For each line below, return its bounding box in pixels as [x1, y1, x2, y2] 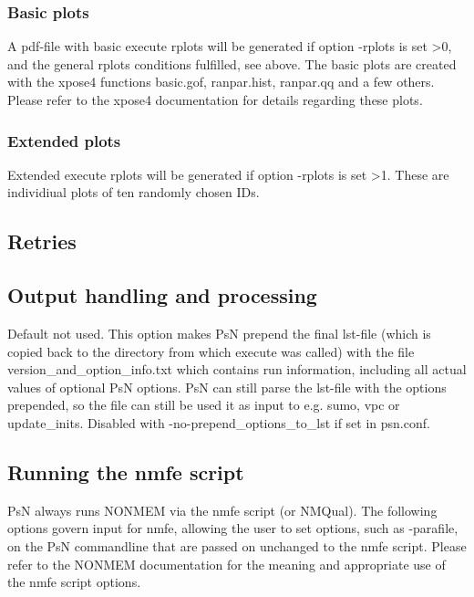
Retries [7, 227, 77, 256]
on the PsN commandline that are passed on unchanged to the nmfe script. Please [7, 536, 467, 555]
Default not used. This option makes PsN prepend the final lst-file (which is [7, 323, 431, 342]
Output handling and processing [7, 281, 317, 309]
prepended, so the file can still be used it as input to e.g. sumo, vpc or [7, 395, 400, 414]
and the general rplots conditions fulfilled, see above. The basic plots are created [7, 54, 457, 73]
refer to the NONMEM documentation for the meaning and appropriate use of [7, 554, 446, 573]
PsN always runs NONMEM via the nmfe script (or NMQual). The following [7, 500, 438, 519]
